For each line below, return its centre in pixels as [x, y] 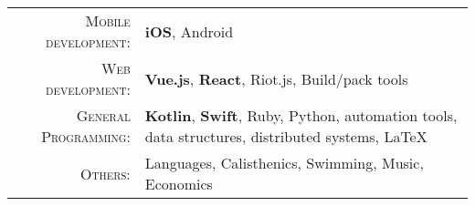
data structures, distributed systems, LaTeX [286, 136]
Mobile [108, 21]
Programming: [86, 136]
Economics [179, 184]
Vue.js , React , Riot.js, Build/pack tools [276, 78]
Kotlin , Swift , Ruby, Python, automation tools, [301, 115]
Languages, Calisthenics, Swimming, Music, [284, 163]
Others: [106, 173]
